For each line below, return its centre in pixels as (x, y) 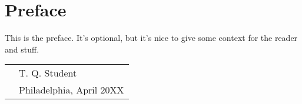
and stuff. (22, 49)
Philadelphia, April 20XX (72, 90)
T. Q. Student (48, 73)
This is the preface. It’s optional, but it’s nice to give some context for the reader (151, 38)
